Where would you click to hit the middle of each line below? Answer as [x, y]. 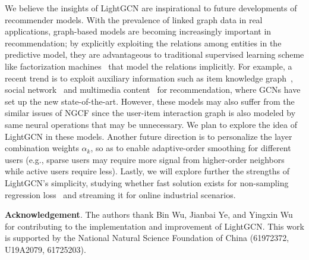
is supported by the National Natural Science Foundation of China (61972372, [147, 238]
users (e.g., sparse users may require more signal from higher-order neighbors [145, 159]
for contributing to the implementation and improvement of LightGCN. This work [154, 226]
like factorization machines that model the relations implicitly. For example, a [149, 66]
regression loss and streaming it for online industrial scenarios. [120, 194]
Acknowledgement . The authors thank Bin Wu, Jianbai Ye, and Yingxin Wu [149, 214]
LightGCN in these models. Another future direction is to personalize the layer [149, 136]
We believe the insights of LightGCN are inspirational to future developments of [151, 8]
